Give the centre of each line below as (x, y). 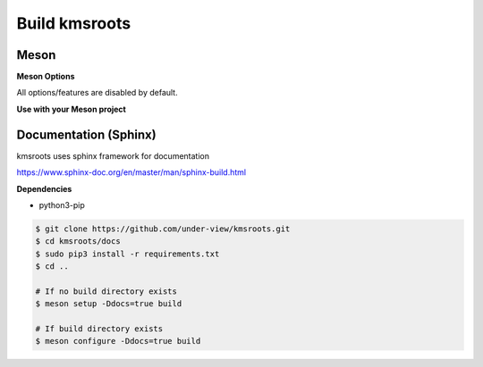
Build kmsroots (74, 23)
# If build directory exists (99, 329)
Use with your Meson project (72, 109)
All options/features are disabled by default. (97, 93)
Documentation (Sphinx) (86, 134)
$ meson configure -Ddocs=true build (118, 341)
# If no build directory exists (106, 291)
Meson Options (46, 77)
